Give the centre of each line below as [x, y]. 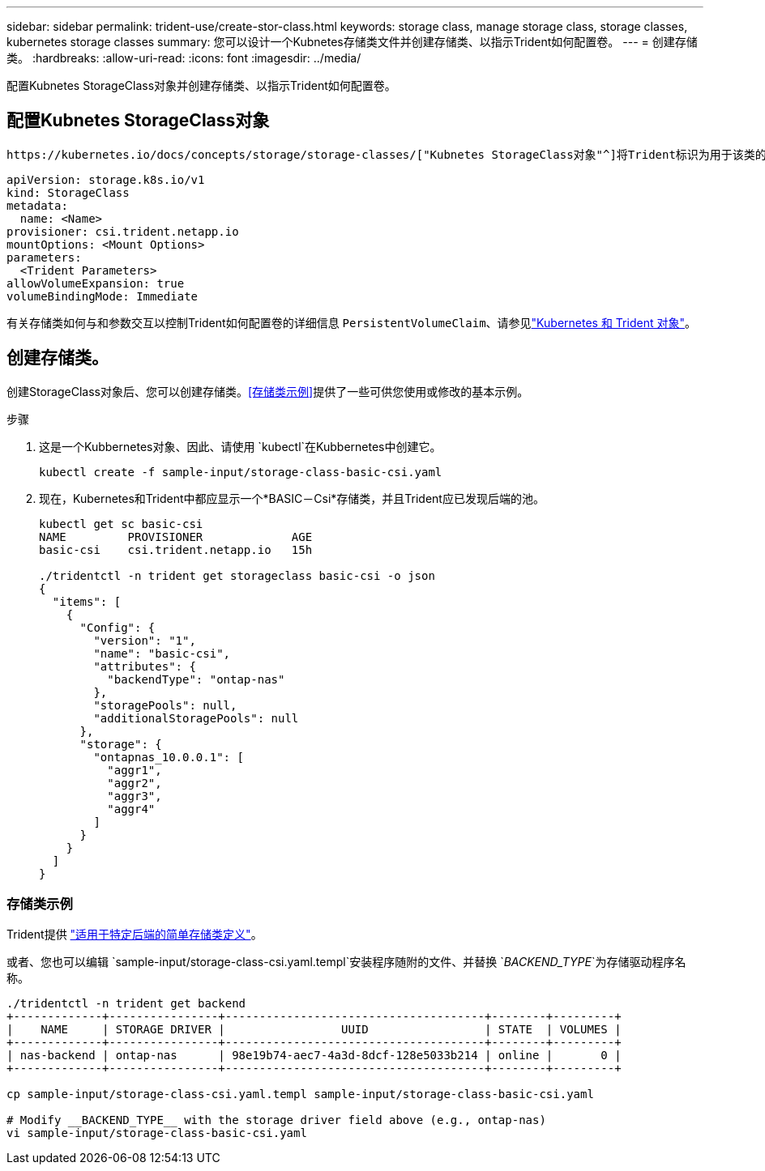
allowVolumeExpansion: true [96, 283]
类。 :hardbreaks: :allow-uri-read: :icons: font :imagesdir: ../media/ [184, 58]
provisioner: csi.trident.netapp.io [123, 231]
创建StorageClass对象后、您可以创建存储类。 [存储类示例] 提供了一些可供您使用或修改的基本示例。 [268, 391]
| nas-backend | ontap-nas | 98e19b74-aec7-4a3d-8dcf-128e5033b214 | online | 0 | [314, 1056]
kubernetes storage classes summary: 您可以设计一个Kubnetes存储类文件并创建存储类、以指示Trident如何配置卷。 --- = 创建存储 [352, 42]
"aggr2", [135, 783]
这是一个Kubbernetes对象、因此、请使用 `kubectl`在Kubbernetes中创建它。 [240, 446]
